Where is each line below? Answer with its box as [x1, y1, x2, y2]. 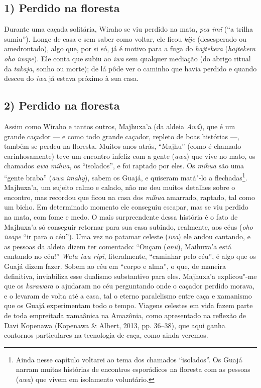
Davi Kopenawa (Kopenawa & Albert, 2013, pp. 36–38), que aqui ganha [4, 320, 225, 330]
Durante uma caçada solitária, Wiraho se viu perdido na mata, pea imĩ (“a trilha [4, 24, 253, 34]
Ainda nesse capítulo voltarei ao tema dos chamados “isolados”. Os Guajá [16, 354, 242, 364]
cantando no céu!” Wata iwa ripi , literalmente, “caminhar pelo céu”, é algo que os [4, 251, 256, 261]
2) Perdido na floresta [4, 98, 120, 113]
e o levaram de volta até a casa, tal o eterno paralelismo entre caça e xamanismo [4, 290, 252, 301]
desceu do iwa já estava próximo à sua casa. [4, 73, 139, 83]
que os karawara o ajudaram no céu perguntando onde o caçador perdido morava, [4, 280, 255, 291]
